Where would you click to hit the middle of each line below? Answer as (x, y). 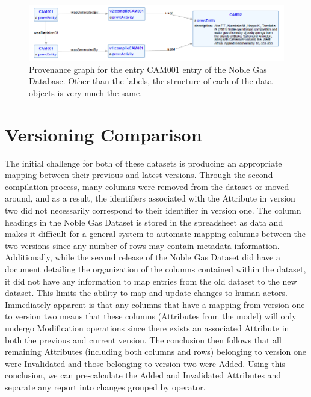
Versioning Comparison (103, 134)
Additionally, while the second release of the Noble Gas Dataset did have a (143, 257)
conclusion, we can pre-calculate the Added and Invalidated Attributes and (143, 375)
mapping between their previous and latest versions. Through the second (139, 175)
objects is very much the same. (86, 92)
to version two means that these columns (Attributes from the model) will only (151, 316)
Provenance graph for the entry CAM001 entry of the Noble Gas (148, 69)
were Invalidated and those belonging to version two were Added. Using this (145, 363)
